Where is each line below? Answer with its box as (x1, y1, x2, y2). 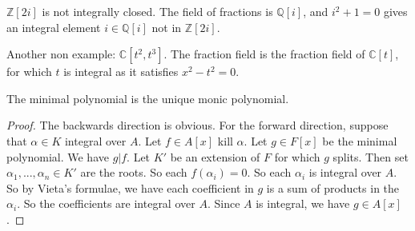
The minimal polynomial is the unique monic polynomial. (6, 90, 289, 106)
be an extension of (170, 148, 260, 165)
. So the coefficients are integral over (17, 195, 195, 212)
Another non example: (6, 46, 116, 62)
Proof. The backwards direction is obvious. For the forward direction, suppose (6, 117, 389, 133)
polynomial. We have (6, 148, 109, 165)
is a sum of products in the (266, 179, 400, 196)
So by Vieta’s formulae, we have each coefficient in (6, 179, 254, 196)
